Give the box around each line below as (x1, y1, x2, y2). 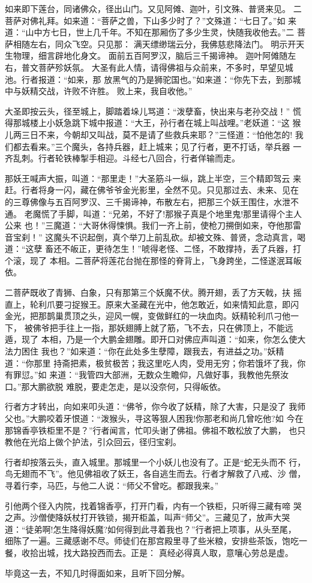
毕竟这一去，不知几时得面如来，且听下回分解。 (5, 566, 190, 579)
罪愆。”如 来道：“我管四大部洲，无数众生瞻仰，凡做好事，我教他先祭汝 (13, 368, 289, 381)
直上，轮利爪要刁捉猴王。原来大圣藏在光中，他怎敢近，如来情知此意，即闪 (5, 297, 299, 310)
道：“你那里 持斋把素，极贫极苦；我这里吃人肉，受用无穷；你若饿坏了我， (5, 356, 298, 369)
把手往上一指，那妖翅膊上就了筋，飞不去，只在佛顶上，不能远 (49, 321, 293, 333)
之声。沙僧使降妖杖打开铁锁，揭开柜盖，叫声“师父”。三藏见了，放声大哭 (5, 511, 290, 524)
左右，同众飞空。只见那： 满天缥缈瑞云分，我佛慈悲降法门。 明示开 (29, 37, 296, 50)
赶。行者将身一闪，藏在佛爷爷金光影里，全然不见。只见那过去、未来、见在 (5, 184, 299, 196)
